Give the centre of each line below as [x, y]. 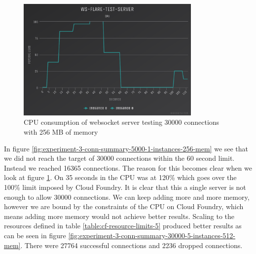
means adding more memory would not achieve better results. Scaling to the [119, 216]
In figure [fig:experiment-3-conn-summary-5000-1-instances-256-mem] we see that [126, 148]
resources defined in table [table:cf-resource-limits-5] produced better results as [123, 226]
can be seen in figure [35, 236]
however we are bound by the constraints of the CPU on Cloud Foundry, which [124, 206]
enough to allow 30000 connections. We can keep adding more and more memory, [127, 197]
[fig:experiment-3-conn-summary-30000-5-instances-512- [152, 236]
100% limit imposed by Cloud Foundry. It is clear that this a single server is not [125, 187]
